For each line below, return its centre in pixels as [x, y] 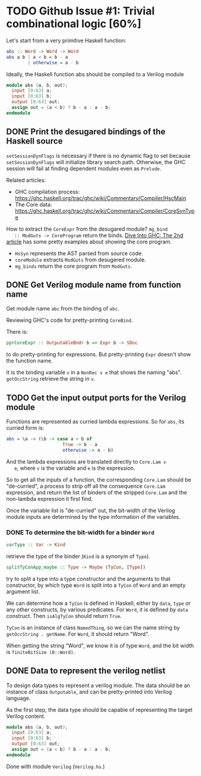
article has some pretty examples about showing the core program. [89, 241]
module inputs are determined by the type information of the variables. [93, 517]
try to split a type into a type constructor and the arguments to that [88, 578]
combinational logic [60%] [74, 24]
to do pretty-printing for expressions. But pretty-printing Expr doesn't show [99, 354]
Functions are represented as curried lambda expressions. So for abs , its [95, 422]
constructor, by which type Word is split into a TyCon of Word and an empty [96, 585]
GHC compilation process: [47, 192]
